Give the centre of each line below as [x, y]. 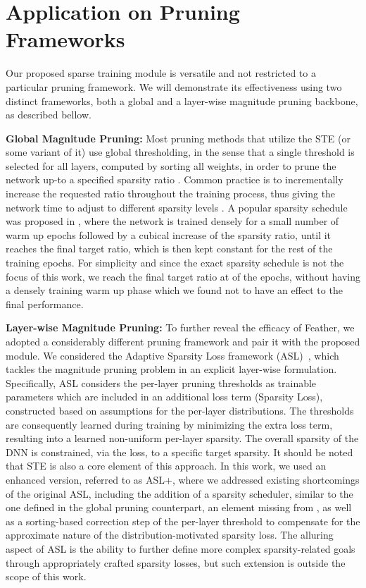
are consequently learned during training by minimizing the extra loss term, [169, 424]
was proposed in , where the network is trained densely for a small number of [172, 221]
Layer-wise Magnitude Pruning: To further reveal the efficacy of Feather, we [180, 327]
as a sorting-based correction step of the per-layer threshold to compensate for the [183, 521]
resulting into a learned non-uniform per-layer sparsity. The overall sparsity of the [182, 438]
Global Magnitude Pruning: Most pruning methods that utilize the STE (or [178, 138]
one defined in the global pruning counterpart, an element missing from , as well [179, 507]
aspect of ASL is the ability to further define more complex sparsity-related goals [181, 548]
